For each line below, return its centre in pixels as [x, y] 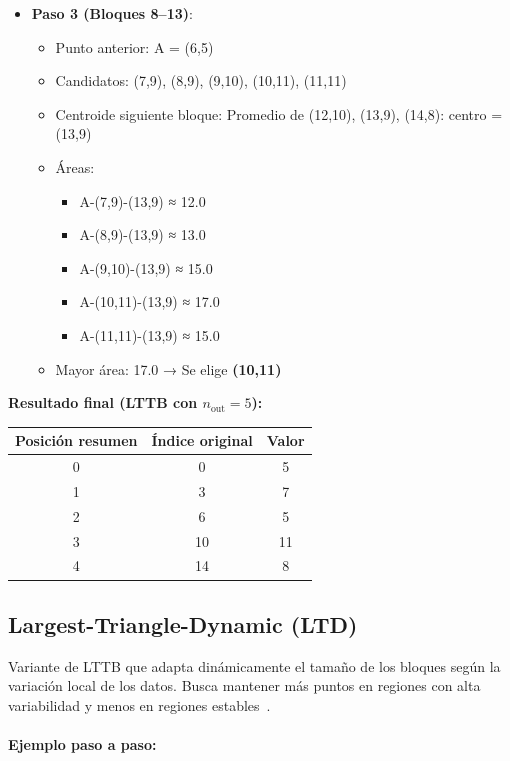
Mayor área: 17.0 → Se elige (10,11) [168, 368]
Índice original [202, 440]
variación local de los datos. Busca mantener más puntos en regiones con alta [244, 685]
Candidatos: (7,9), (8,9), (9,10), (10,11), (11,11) [201, 80]
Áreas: [75, 166]
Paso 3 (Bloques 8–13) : [112, 13]
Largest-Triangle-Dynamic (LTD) [183, 623]
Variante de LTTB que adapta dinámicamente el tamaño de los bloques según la [254, 665]
